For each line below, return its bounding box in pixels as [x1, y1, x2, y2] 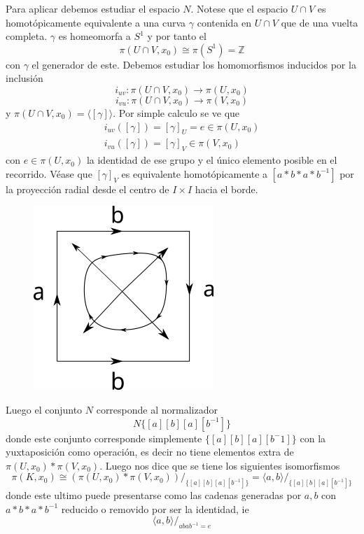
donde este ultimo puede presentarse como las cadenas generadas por [6, 488, 302, 503]
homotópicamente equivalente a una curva [6, 15, 186, 29]
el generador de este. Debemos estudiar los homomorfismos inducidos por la [31, 57, 356, 71]
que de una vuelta [281, 15, 358, 29]
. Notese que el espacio [190, 1, 288, 15]
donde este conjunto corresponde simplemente [6, 430, 202, 445]
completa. [6, 29, 48, 43]
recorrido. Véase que [6, 166, 92, 181]
